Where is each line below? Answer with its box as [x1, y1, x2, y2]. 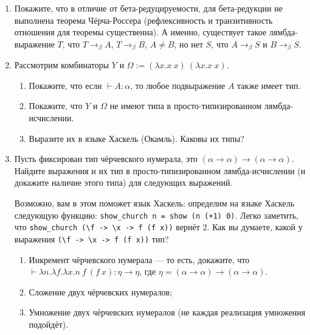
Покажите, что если [29, 79, 102, 91]
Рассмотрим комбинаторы [14, 58, 109, 71]
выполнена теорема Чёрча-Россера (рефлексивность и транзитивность [14, 13, 273, 26]
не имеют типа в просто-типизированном [109, 99, 262, 112]
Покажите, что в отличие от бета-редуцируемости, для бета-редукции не [14, 2, 283, 14]
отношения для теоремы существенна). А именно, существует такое [14, 26, 267, 38]
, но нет [174, 37, 204, 50]
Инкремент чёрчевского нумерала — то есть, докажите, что [29, 253, 250, 266]
